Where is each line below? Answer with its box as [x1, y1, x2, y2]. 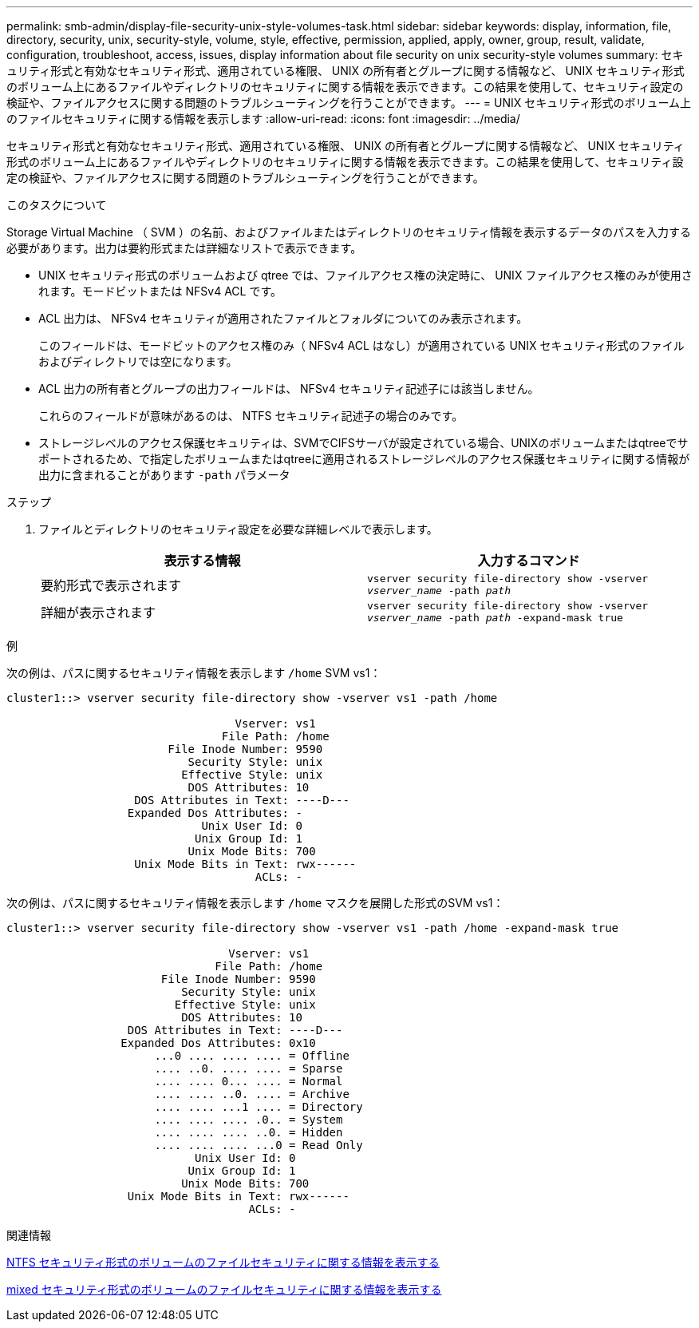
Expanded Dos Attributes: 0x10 [120, 1037, 316, 1049]
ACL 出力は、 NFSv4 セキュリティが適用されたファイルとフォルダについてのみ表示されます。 [38, 311, 528, 325]
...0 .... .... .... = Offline [154, 1049, 349, 1062]
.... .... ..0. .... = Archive [154, 1088, 349, 1100]
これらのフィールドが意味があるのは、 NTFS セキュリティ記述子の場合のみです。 [38, 409, 464, 422]
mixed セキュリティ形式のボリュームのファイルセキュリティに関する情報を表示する [6, 1282, 442, 1296]
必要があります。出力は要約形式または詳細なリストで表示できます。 [6, 241, 362, 255]
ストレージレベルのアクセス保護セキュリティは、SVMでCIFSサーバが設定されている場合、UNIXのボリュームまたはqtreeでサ [38, 436, 689, 450]
